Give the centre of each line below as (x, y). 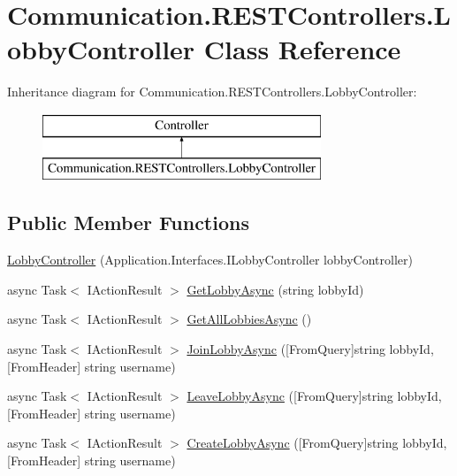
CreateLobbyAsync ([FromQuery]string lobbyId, (317, 443)
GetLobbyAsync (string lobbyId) (275, 289)
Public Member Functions (128, 223)
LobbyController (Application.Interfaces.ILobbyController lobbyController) (210, 260)
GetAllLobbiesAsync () (249, 319)
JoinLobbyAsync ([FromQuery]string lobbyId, (310, 349)
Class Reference (302, 49)
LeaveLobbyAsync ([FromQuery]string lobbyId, (314, 396)
